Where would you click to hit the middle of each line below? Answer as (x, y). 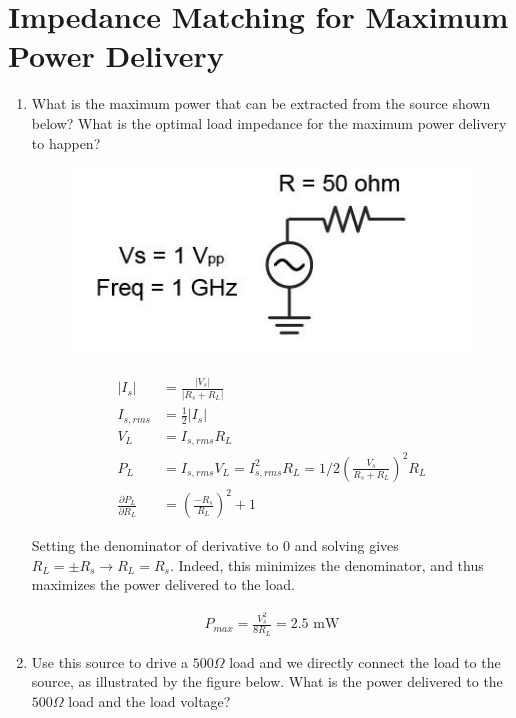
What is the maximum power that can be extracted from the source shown (261, 103)
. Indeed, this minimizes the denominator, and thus (327, 564)
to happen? (66, 142)
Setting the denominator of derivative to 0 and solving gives (215, 545)
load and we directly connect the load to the (365, 661)
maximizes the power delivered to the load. (163, 584)
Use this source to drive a (110, 661)
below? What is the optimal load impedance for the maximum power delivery (269, 122)
